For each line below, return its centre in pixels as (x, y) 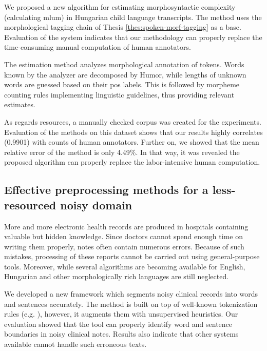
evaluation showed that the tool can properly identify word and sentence (118, 324)
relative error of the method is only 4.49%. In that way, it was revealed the (122, 152)
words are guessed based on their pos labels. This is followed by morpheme (122, 84)
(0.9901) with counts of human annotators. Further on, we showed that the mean (132, 142)
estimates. (20, 104)
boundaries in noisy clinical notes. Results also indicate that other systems (121, 334)
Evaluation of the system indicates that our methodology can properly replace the (133, 37)
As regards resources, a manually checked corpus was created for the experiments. (133, 121)
